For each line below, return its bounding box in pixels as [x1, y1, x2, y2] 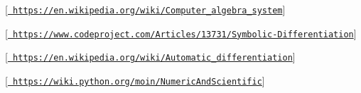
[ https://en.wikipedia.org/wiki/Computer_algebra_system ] [5, 2, 286, 16]
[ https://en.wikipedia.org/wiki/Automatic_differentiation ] [5, 49, 296, 64]
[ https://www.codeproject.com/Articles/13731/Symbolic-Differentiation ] [5, 25, 357, 40]
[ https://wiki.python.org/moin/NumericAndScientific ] [5, 73, 265, 87]
